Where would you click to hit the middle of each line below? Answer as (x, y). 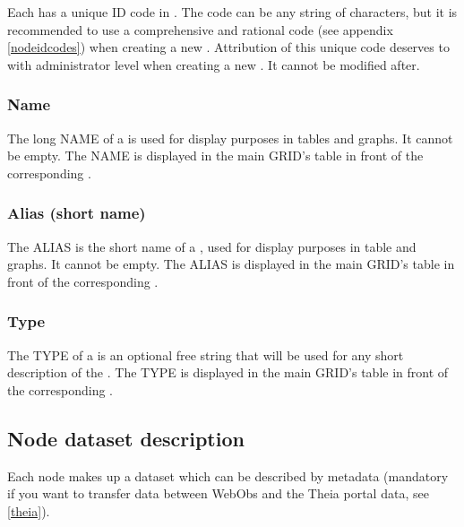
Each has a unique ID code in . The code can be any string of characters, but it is (232, 12)
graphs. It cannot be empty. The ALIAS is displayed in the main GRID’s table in (231, 264)
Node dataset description (126, 438)
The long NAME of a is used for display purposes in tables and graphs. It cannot (230, 138)
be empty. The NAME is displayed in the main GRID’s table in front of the (215, 156)
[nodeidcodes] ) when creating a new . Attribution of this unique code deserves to (228, 47)
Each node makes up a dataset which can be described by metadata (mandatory (228, 475)
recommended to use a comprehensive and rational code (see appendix (200, 29)
